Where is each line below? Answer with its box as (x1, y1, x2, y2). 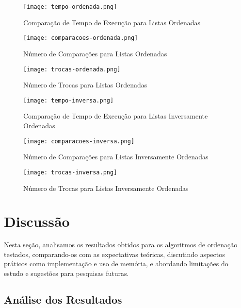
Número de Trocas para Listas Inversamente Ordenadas (23, 183, 189, 193)
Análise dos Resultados (4, 291, 122, 307)
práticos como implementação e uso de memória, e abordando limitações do (4, 258, 228, 269)
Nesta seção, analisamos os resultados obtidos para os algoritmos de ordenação (4, 240, 238, 250)
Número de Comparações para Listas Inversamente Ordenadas (23, 152, 209, 162)
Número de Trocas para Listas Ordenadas (23, 80, 147, 90)
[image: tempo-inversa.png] (23, 97, 114, 104)
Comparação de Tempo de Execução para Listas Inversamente (23, 111, 208, 121)
